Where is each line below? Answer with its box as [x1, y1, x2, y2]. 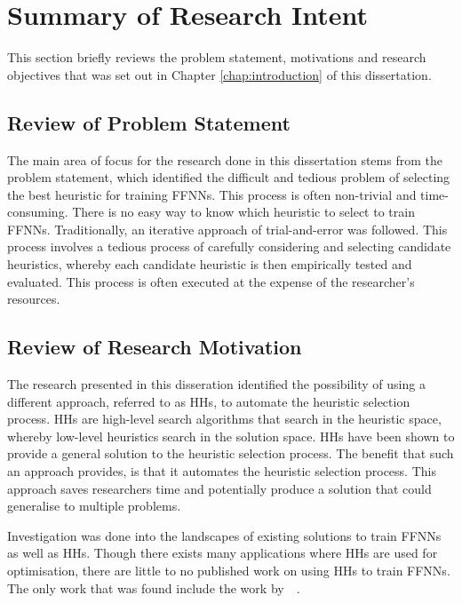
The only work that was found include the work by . [7, 578, 300, 597]
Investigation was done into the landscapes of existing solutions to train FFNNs [7, 526, 442, 544]
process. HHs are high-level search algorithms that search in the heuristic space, [7, 409, 442, 428]
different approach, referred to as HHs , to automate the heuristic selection [7, 392, 410, 410]
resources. [7, 290, 60, 308]
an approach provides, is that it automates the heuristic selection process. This [7, 462, 436, 480]
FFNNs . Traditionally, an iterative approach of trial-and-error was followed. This [7, 219, 448, 238]
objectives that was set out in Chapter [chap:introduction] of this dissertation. [7, 65, 432, 83]
